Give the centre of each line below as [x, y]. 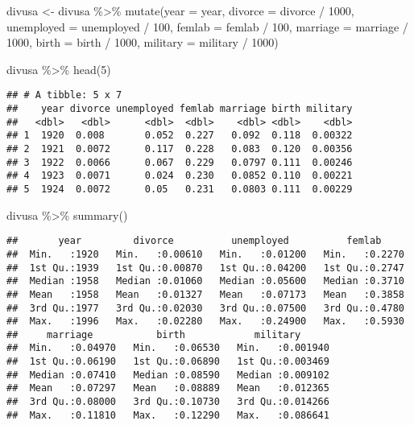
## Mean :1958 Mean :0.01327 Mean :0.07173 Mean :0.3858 [205, 294]
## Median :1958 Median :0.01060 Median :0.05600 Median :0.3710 [205, 281]
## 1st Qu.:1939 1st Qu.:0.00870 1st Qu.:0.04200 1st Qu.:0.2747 [205, 268]
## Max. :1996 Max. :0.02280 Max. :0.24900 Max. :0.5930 [205, 322]
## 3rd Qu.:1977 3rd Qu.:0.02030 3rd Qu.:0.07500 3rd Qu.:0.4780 [205, 308]
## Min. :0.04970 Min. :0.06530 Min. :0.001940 [168, 348]
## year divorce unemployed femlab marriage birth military [180, 109]
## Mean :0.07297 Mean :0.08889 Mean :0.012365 [168, 388]
